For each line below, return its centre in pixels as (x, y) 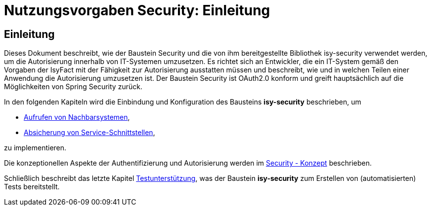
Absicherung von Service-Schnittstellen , (89, 133)
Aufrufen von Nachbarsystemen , (77, 117)
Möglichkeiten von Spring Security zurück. (73, 87)
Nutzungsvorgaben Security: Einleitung (137, 10)
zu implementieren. (35, 148)
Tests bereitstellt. (32, 187)
